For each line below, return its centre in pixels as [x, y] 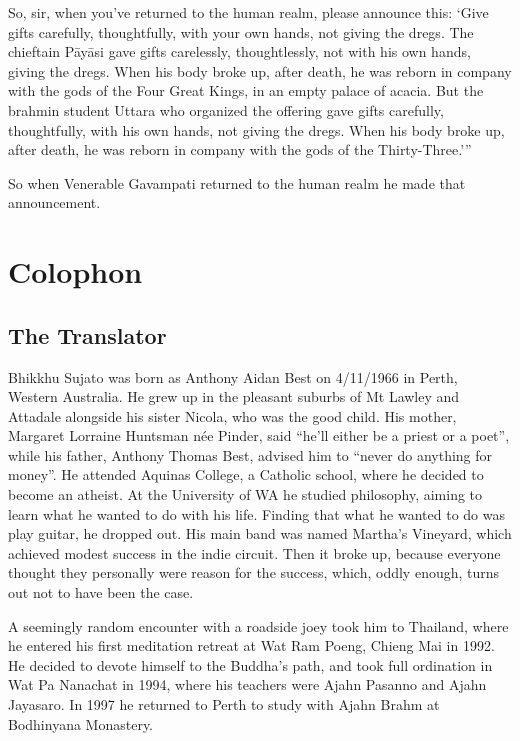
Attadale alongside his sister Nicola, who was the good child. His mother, [232, 415]
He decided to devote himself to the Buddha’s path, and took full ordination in [250, 664]
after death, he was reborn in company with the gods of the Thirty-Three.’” [240, 149]
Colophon [75, 271]
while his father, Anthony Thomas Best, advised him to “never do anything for [250, 454]
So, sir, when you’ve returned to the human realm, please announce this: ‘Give [248, 12]
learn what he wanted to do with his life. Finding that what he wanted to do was [256, 513]
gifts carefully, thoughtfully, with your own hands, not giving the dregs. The [241, 31]
